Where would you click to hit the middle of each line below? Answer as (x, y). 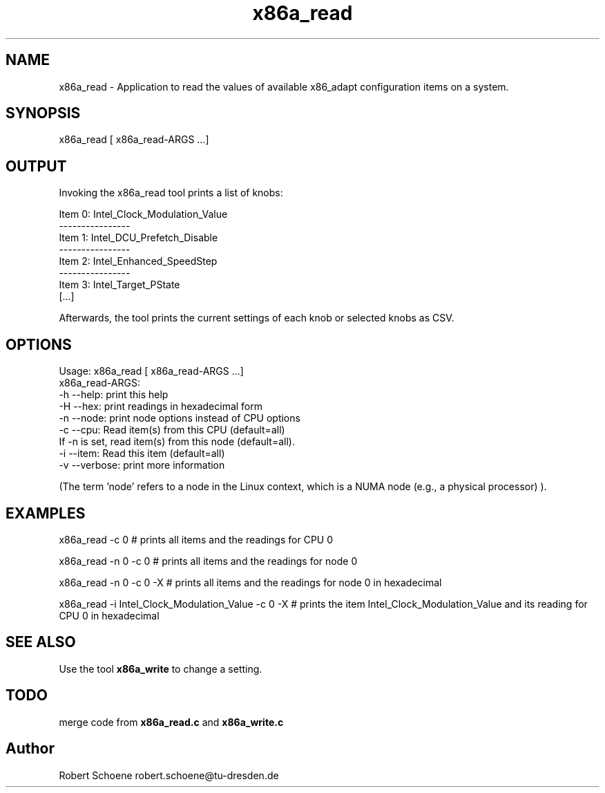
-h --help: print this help (114, 395)
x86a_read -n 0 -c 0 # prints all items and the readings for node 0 (208, 561)
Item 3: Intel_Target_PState (119, 285)
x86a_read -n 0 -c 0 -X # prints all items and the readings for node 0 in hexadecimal (250, 582)
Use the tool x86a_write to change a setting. (161, 669)
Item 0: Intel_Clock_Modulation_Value (143, 214)
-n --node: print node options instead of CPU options (180, 418)
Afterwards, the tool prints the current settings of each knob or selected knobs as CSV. (257, 318)
